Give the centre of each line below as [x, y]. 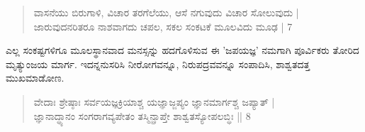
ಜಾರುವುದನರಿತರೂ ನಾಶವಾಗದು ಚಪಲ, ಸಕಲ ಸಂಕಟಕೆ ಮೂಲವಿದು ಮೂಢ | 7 [163, 26]
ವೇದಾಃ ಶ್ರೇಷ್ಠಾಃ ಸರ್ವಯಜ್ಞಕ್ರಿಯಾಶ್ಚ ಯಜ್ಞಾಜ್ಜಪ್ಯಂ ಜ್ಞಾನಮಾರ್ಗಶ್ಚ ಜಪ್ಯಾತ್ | [154, 101]
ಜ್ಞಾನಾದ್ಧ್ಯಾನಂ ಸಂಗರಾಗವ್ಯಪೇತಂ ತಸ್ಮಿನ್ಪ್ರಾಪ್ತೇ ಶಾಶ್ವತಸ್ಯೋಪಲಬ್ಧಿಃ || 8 [142, 115]
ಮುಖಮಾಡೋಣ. [35, 78]
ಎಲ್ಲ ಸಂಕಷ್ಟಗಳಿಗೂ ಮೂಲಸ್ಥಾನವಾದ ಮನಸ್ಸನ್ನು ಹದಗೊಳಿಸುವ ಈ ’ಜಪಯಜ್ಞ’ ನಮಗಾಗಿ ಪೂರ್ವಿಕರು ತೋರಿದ [182, 50]
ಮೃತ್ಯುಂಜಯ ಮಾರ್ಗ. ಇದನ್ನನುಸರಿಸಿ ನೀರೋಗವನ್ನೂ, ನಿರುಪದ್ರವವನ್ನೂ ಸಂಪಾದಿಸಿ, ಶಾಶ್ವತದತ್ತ [158, 64]
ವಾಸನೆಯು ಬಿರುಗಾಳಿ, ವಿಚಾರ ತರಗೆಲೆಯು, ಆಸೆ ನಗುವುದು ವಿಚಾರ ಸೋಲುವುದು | [166, 12]
